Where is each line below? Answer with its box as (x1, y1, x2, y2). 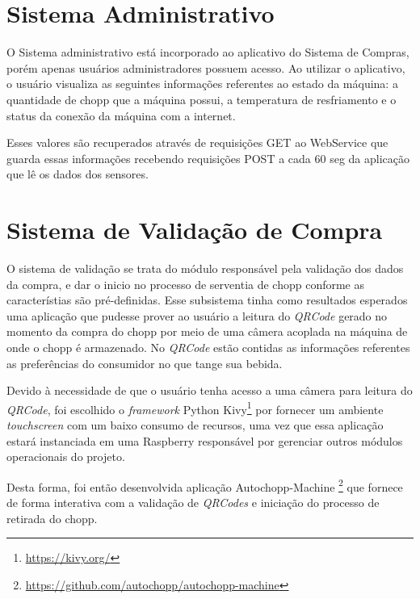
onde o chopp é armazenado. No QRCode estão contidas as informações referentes (6, 338, 410, 355)
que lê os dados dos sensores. (6, 165, 149, 182)
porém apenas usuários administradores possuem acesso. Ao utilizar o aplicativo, (6, 59, 405, 76)
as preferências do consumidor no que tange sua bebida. (6, 354, 283, 371)
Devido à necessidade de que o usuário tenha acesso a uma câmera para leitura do (6, 382, 413, 399)
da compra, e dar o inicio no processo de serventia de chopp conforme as (6, 275, 365, 292)
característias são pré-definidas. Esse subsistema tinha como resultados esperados (6, 291, 408, 308)
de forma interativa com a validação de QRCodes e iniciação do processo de (6, 494, 380, 511)
